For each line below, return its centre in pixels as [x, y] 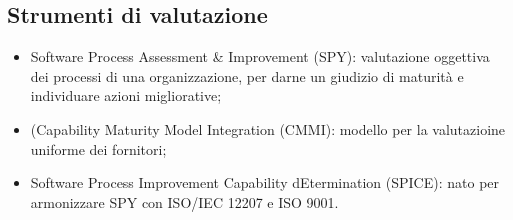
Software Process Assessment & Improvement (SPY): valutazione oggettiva [260, 56]
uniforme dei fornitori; [98, 148]
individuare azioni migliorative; [126, 95]
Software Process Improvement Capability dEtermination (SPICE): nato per [265, 182]
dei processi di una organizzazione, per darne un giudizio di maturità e [247, 75]
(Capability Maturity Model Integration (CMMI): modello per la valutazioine [268, 128]
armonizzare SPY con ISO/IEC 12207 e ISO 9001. [184, 201]
